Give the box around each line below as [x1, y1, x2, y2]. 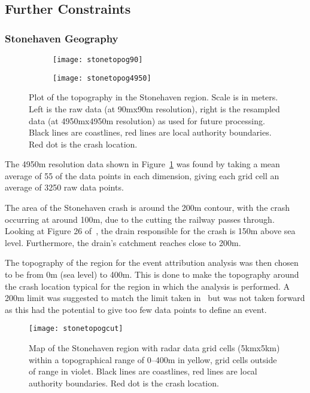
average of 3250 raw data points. [5, 181, 124, 194]
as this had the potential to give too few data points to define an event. [5, 303, 267, 315]
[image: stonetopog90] [53, 56, 143, 64]
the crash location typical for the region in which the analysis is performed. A [5, 280, 290, 292]
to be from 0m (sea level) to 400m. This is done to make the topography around [5, 268, 299, 281]
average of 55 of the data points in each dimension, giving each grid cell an [5, 169, 279, 182]
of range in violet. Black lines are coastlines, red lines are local [29, 365, 257, 377]
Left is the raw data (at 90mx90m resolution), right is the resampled [29, 102, 280, 115]
